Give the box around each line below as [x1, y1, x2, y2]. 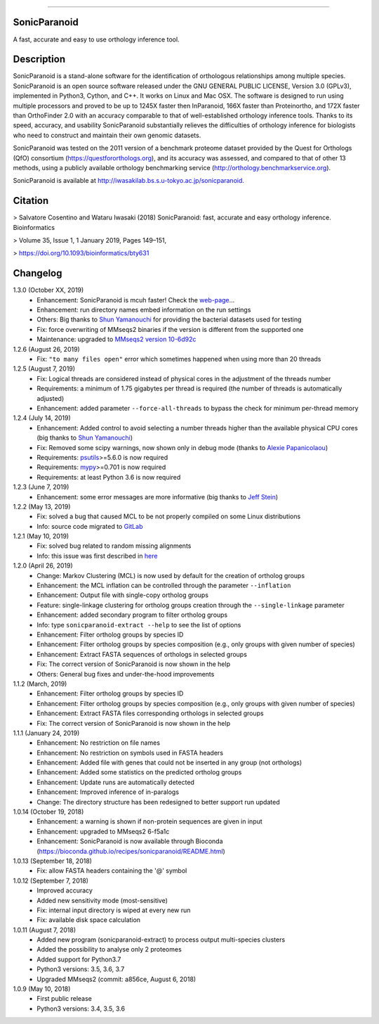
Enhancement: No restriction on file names [36, 738, 161, 747]
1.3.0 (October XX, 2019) [13, 286, 84, 295]
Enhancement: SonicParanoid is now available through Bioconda [36, 837, 224, 845]
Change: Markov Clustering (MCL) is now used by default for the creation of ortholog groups [36, 571, 305, 580]
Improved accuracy [36, 886, 93, 895]
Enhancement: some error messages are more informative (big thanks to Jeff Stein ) [36, 492, 279, 501]
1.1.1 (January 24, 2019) [13, 729, 80, 737]
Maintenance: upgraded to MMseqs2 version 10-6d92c [36, 335, 197, 344]
